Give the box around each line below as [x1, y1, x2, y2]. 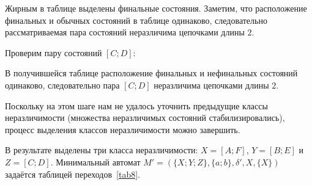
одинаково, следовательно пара [5, 78, 120, 91]
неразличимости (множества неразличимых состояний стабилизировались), [5, 111, 285, 124]
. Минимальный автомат [50, 155, 141, 168]
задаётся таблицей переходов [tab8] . [5, 167, 140, 180]
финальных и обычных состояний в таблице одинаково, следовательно [5, 13, 267, 26]
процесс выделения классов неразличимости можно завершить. [5, 123, 240, 136]
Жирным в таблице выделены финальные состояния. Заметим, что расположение [5, 2, 307, 14]
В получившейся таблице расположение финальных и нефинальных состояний [5, 67, 298, 79]
